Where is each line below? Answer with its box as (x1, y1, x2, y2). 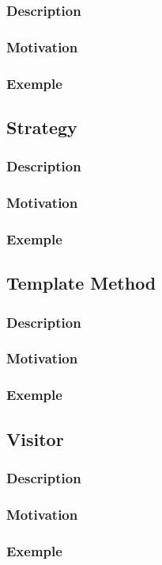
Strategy (6, 114, 77, 139)
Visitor (6, 426, 64, 451)
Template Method (6, 271, 156, 295)
